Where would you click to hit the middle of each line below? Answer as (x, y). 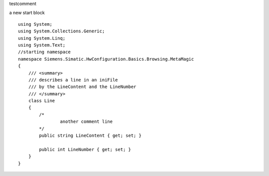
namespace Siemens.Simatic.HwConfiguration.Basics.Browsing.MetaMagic (106, 59)
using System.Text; (42, 45)
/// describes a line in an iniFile (73, 80)
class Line (42, 101)
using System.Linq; (42, 38)
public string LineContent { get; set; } (90, 136)
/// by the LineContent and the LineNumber (82, 87)
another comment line (86, 122)
